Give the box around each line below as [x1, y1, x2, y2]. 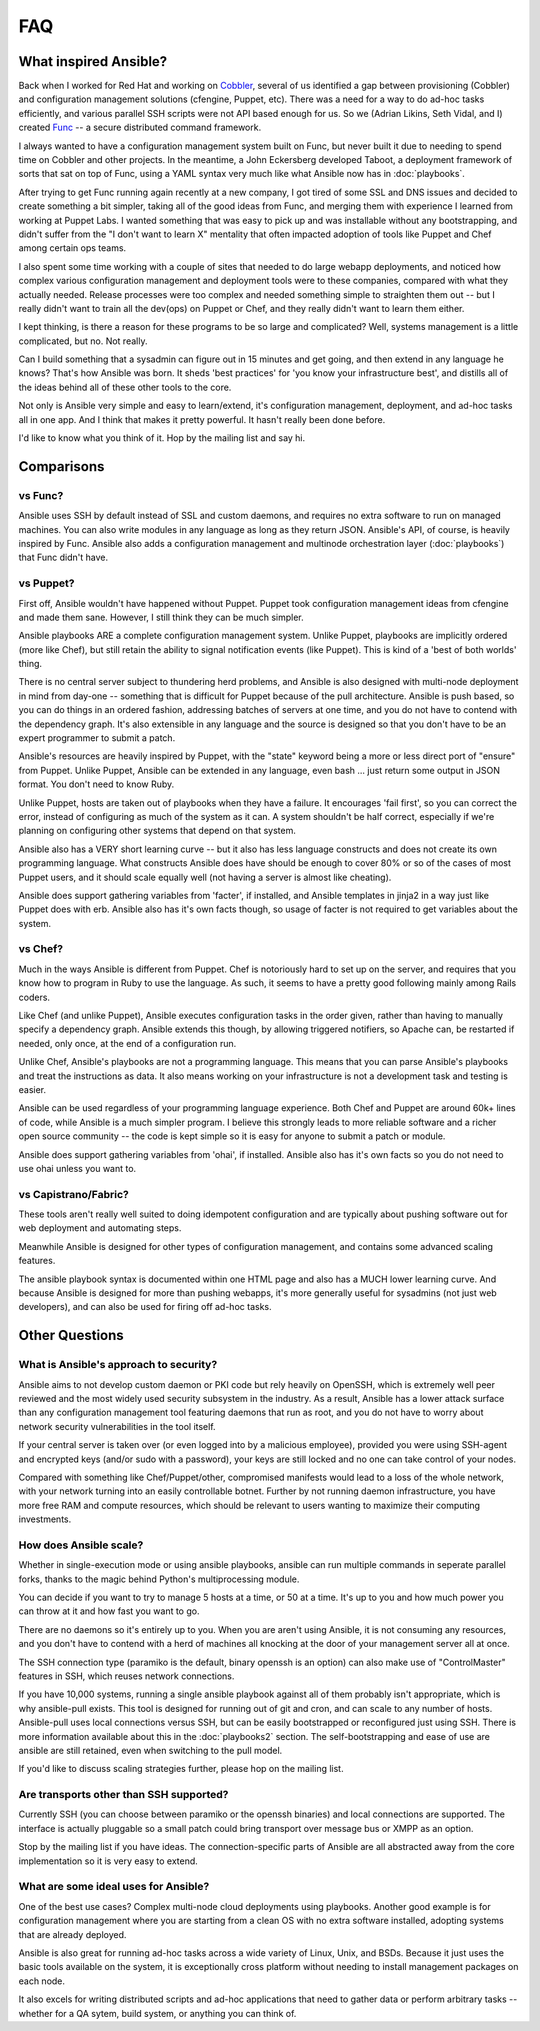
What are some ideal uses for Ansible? [18, 1880, 210, 1894]
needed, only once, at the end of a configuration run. [18, 1037, 237, 1049]
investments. [18, 1513, 72, 1525]
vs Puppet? [18, 576, 75, 590]
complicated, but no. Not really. [18, 335, 148, 347]
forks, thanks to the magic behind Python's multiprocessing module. [18, 1573, 300, 1585]
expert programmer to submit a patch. [18, 732, 176, 744]
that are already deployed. [18, 1928, 127, 1940]
